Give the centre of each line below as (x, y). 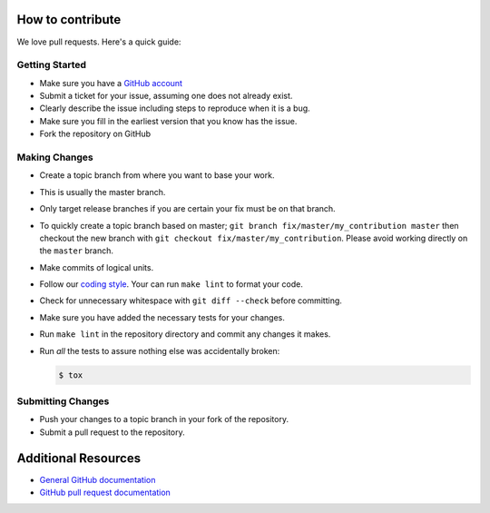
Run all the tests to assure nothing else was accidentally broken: (160, 350)
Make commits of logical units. (97, 267)
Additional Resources (78, 458)
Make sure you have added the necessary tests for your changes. (162, 317)
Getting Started (51, 65)
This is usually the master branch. (103, 192)
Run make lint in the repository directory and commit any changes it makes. (185, 334)
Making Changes (55, 157)
